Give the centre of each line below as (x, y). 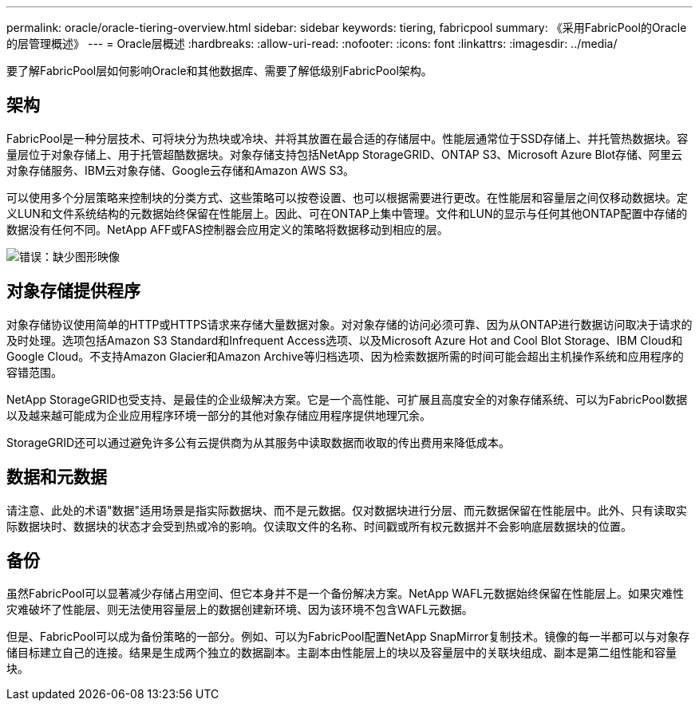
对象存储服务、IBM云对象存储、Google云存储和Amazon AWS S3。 (181, 170)
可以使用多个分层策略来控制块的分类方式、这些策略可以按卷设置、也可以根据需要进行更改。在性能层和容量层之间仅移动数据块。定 (347, 197)
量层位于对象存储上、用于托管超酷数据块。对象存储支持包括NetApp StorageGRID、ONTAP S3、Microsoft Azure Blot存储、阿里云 (345, 154)
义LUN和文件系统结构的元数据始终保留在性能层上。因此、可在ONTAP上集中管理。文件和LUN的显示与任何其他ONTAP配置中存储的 (347, 213)
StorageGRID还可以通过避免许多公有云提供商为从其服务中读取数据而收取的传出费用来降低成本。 (259, 442)
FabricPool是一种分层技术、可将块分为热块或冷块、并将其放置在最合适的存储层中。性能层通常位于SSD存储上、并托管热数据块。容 (348, 138)
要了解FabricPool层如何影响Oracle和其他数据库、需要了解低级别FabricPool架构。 (219, 71)
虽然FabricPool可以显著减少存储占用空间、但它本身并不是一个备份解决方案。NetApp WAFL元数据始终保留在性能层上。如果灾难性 (346, 594)
